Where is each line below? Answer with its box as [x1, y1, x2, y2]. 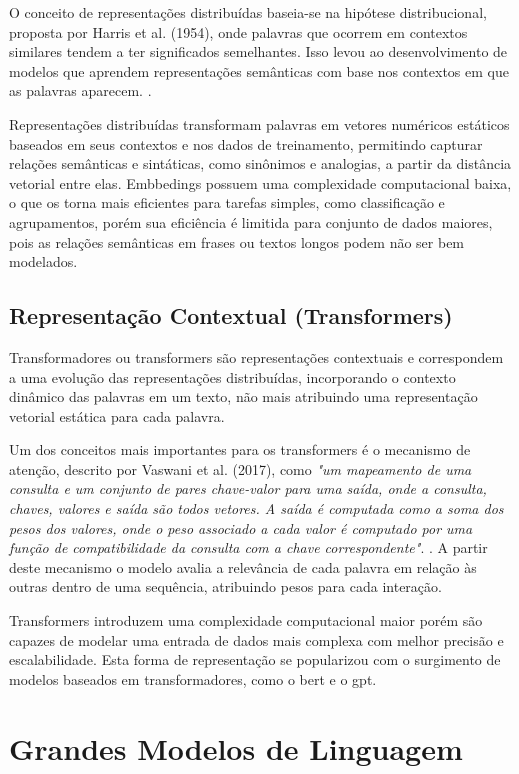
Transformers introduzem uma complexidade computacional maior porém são [9, 610, 483, 631]
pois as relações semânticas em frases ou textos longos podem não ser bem [9, 231, 465, 252]
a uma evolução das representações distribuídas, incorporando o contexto [9, 366, 456, 387]
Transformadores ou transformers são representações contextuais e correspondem [9, 346, 504, 367]
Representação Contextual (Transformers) [9, 300, 453, 331]
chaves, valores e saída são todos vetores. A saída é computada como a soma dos [9, 498, 504, 519]
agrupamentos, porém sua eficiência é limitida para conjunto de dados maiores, [9, 211, 493, 232]
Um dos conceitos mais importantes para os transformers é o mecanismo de [9, 439, 471, 460]
